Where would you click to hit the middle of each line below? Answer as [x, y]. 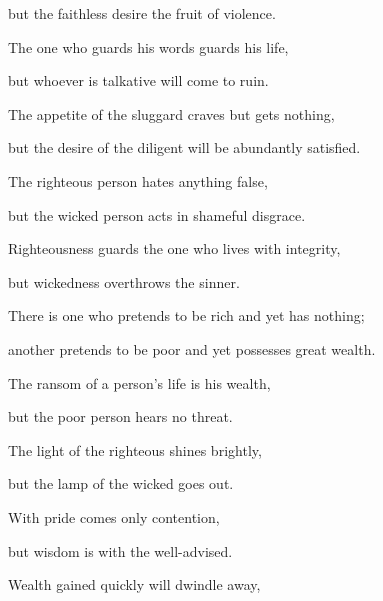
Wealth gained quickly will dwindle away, [134, 584]
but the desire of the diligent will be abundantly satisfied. [184, 147]
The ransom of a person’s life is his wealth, [139, 382]
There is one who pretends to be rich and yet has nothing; [186, 315]
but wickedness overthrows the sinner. [124, 281]
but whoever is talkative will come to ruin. [138, 80]
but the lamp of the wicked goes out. [121, 483]
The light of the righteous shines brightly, [135, 449]
